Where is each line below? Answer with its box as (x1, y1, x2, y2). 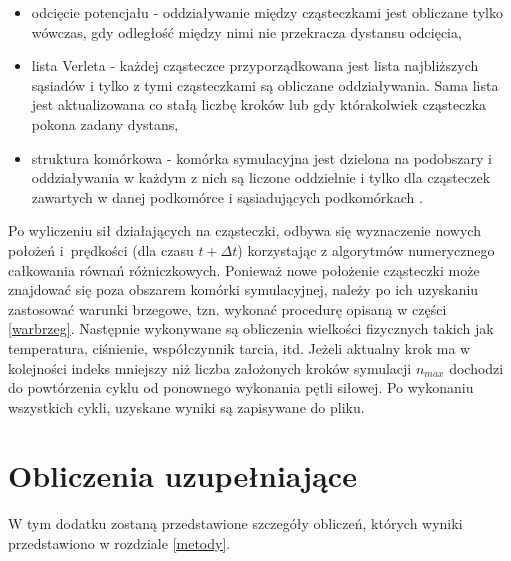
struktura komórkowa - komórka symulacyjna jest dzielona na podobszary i (31, 147, 492, 168)
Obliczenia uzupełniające (8, 455, 357, 496)
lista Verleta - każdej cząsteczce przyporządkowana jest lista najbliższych (31, 55, 479, 76)
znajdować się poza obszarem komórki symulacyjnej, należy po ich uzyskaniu (8, 279, 479, 300)
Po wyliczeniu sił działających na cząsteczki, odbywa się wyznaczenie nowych (8, 220, 481, 241)
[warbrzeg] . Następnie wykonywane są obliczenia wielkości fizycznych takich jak (8, 318, 494, 339)
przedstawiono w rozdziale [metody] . (8, 533, 231, 553)
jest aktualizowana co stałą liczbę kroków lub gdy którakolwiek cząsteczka (31, 94, 486, 115)
